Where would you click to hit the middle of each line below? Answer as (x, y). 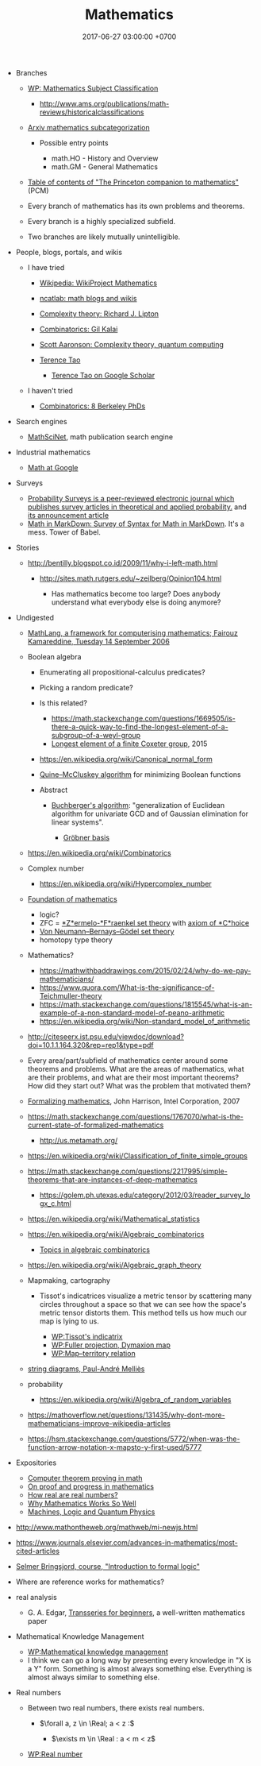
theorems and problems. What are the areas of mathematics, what (136, 1068)
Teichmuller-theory (71, 995)
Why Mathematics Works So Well (82, 1503)
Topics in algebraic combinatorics (95, 1250)
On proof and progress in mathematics (91, 1486)
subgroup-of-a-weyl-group (96, 735)
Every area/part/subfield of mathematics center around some (128, 1060)
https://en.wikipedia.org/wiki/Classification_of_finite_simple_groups (138, 1155)
